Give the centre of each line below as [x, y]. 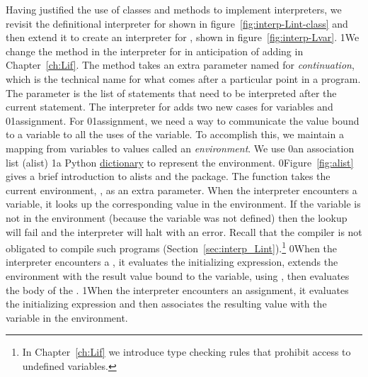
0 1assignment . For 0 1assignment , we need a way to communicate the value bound [183, 120]
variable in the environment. [67, 317]
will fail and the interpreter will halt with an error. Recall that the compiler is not [184, 231]
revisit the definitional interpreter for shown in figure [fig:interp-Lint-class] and [177, 23]
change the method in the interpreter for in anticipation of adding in [155, 51]
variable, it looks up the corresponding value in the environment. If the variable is [183, 204]
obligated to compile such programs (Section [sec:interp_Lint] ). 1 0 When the [172, 247]
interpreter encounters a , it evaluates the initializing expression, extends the [172, 262]
